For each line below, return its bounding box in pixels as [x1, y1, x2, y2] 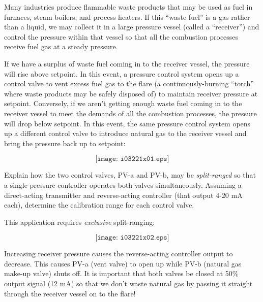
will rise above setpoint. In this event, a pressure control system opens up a [4, 68, 239, 79]
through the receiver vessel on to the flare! [4, 288, 136, 298]
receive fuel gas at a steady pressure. [4, 41, 118, 52]
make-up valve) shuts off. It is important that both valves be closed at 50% [4, 268, 239, 279]
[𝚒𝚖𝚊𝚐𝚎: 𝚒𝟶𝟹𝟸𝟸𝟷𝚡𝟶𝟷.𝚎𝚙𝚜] [95, 155, 169, 163]
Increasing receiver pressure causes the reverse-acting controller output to [4, 248, 233, 259]
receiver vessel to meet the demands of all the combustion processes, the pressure [4, 108, 257, 118]
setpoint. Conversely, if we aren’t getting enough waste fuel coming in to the [4, 98, 242, 109]
